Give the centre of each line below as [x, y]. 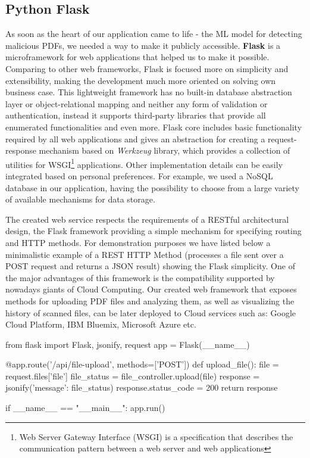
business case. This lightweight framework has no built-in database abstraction [149, 92]
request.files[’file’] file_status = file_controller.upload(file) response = [133, 376]
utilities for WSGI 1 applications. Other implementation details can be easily [144, 163]
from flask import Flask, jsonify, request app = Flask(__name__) [128, 344]
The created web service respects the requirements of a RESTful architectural [147, 219]
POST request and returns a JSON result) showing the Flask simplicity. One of [150, 266]
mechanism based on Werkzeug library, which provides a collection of [165, 150]
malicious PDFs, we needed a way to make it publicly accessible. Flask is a [143, 45]
